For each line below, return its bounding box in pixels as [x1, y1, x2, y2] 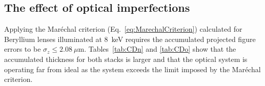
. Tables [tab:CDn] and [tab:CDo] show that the [84, 44, 236, 54]
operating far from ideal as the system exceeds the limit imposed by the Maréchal [4, 63, 261, 74]
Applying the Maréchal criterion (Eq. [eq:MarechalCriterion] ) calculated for [4, 24, 242, 34]
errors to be [4, 44, 41, 54]
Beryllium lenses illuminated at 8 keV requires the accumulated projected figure [4, 33, 256, 44]
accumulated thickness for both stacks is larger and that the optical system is [4, 53, 248, 64]
